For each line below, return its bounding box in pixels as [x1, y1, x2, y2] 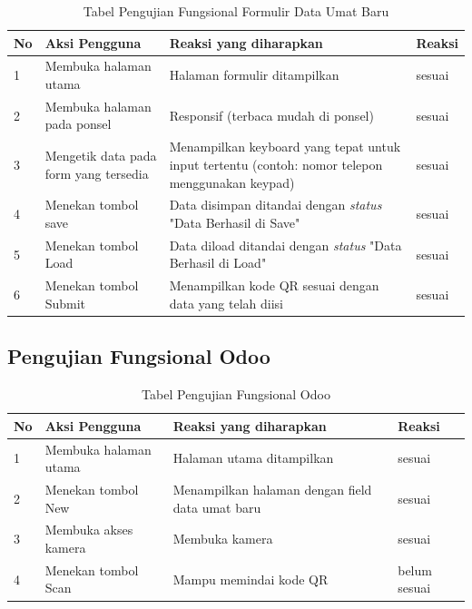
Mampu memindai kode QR [172, 569, 329, 588]
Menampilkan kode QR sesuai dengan [169, 276, 379, 295]
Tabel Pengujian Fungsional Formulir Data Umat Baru [83, 2, 389, 20]
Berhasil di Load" [169, 253, 267, 272]
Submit [44, 293, 86, 312]
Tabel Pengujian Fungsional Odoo [142, 385, 330, 404]
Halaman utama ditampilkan [172, 448, 334, 467]
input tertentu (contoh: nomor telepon [169, 154, 383, 173]
